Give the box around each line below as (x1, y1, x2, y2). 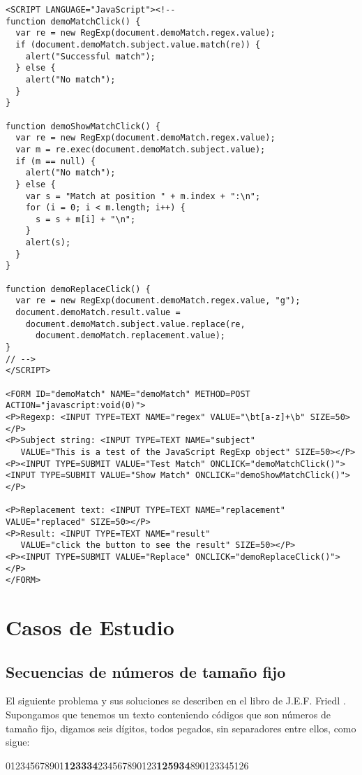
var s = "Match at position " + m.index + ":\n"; (25, 191, 261, 201)
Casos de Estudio (6, 613, 174, 641)
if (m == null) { (15, 156, 96, 166)
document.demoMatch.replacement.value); (35, 331, 225, 341)
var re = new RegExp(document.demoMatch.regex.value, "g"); (15, 296, 301, 306)
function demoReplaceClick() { (6, 284, 151, 294)
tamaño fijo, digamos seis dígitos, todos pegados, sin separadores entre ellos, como (6, 720, 356, 735)
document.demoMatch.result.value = (15, 307, 181, 318)
